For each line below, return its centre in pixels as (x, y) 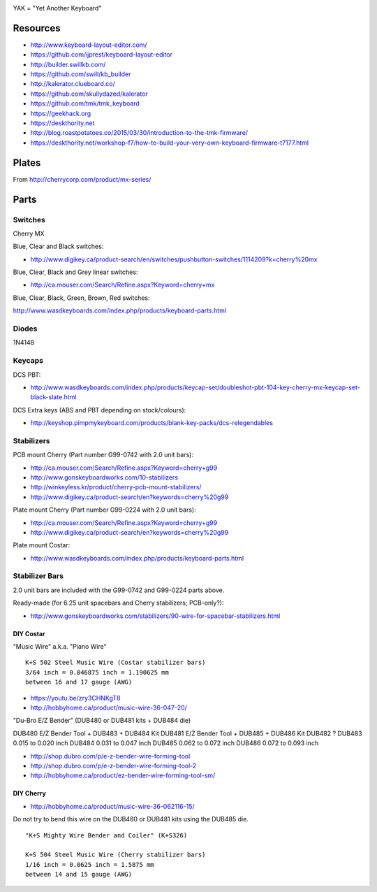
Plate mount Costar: (42, 545)
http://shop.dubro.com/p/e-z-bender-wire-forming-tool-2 (113, 765)
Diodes (25, 329)
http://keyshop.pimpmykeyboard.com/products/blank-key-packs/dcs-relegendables (152, 423)
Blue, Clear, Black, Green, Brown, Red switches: (81, 298)
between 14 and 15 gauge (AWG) (79, 875)
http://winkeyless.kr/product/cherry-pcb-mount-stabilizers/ (116, 487)
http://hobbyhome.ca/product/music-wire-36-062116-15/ (112, 806)
